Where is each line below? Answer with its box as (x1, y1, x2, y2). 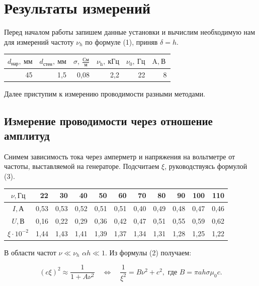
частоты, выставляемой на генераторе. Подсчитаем (4, 161, 159, 171)
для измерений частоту (4, 36, 74, 47)
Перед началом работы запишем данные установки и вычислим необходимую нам (4, 27, 255, 37)
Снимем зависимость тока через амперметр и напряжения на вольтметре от (4, 151, 235, 161)
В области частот (4, 247, 56, 257)
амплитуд (4, 127, 50, 143)
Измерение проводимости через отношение (4, 113, 213, 128)
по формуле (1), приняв (85, 36, 158, 47)
